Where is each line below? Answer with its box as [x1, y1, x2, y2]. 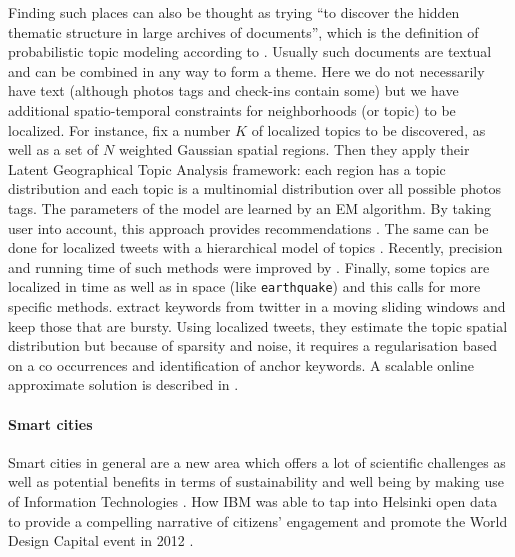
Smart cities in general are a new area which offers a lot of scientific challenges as [8, 451, 506, 472]
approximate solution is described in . [8, 374, 239, 395]
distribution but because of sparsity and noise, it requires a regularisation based [8, 335, 497, 356]
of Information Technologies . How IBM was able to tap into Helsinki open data [8, 490, 498, 511]
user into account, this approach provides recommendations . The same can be [8, 217, 489, 238]
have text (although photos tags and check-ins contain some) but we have [8, 80, 459, 101]
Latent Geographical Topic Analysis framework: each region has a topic [8, 158, 446, 179]
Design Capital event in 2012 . [8, 530, 194, 551]
